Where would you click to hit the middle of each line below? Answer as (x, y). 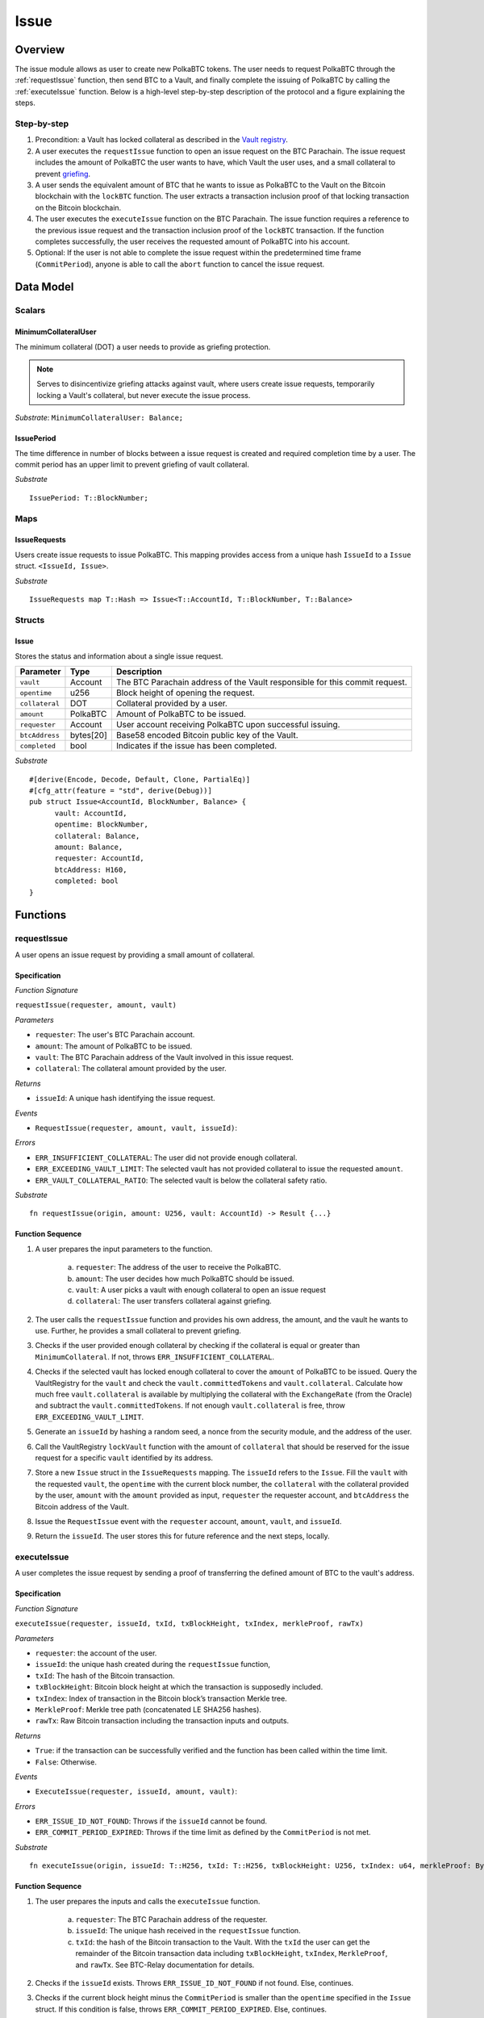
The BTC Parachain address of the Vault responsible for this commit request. (261, 682)
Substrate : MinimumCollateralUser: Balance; (99, 418)
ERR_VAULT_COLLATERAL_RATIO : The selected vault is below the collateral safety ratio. (181, 1180)
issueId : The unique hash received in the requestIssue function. (188, 1931)
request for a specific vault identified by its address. (124, 1458)
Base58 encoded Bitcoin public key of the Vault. (207, 735)
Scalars (30, 311)
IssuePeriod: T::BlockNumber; (89, 498)
